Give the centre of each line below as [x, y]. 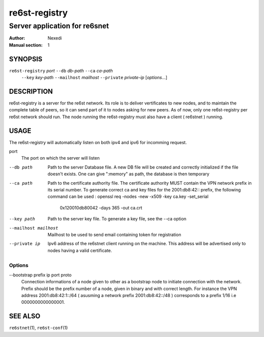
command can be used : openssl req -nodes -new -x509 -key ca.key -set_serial [128, 197]
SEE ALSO [25, 316]
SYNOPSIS [26, 59]
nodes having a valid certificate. [80, 250]
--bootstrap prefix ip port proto [40, 275]
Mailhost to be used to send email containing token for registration [114, 234]
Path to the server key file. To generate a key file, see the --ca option [117, 219]
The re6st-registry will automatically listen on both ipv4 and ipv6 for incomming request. [98, 142]
